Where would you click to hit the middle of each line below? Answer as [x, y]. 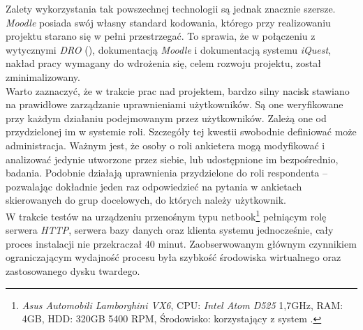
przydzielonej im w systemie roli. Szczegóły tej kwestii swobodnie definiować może [181, 132]
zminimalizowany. [43, 76]
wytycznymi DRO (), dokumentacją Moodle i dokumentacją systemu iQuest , [168, 49]
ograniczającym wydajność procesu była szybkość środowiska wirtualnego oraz [173, 257]
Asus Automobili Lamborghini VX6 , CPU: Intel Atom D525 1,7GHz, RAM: [183, 305]
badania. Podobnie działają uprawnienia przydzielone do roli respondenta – [166, 173]
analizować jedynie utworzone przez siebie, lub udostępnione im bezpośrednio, [172, 159]
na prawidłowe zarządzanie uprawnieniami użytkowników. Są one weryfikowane [175, 104]
